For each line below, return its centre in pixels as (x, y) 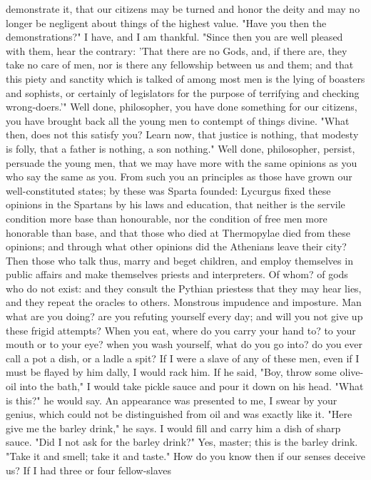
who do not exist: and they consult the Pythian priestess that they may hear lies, (184, 288)
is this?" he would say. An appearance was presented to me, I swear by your (172, 400)
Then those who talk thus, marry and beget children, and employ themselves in (179, 260)
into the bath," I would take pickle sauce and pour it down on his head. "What (192, 386)
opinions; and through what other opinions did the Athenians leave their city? (176, 246)
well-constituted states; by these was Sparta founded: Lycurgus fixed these (168, 190)
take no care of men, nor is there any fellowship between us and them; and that (180, 65)
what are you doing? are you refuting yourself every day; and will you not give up (184, 316)
